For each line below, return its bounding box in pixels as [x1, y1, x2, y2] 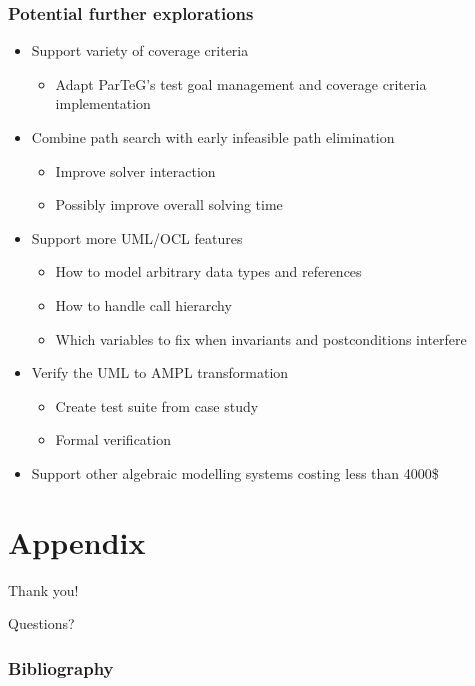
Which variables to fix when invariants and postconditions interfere [55, 328, 467, 349]
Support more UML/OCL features [31, 227, 243, 248]
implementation [55, 93, 151, 114]
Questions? [8, 613, 75, 634]
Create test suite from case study [55, 395, 259, 416]
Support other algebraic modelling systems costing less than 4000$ [31, 462, 439, 483]
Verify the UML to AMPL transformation [31, 362, 289, 383]
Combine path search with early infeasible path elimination [31, 127, 395, 147]
